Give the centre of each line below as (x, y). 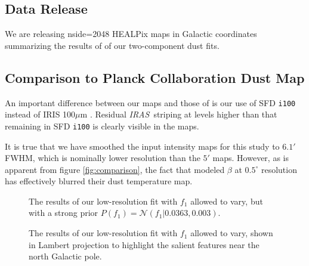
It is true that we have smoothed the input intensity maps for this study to (142, 146)
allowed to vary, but (227, 201)
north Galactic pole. (65, 256)
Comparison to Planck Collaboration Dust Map (155, 77)
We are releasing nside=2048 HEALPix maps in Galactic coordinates (131, 34)
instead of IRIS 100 (40, 114)
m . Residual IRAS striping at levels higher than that (179, 114)
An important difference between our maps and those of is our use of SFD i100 (150, 102)
